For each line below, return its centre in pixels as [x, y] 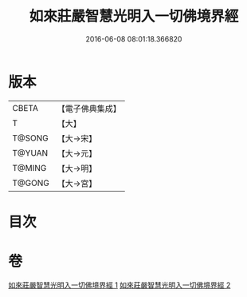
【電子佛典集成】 [89, 109]
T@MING [29, 168]
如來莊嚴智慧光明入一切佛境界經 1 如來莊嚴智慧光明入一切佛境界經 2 [120, 285]
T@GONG [31, 183]
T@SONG [31, 138]
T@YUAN [30, 152]
